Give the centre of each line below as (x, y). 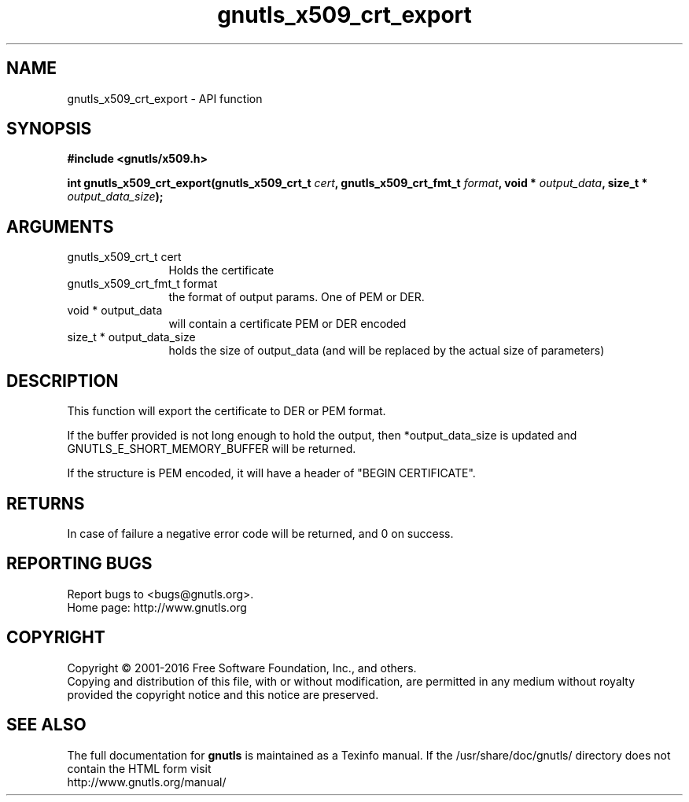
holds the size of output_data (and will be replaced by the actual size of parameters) (387, 351)
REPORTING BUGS (79, 564)
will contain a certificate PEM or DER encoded (287, 324)
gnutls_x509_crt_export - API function (165, 98)
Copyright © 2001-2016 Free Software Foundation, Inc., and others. (242, 668)
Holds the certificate (221, 270)
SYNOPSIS (49, 129)
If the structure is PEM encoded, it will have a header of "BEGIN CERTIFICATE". (271, 473)
